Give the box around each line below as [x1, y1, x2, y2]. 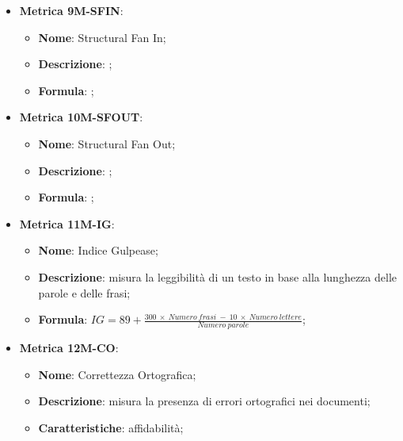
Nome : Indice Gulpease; [38, 242, 158, 259]
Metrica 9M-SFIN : [19, 2, 124, 18]
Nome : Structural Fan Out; [38, 135, 176, 151]
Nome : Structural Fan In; [38, 29, 166, 45]
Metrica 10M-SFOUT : [19, 109, 143, 125]
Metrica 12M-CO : [19, 339, 119, 355]
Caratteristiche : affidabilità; [38, 419, 184, 435]
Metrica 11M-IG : [19, 215, 115, 232]
